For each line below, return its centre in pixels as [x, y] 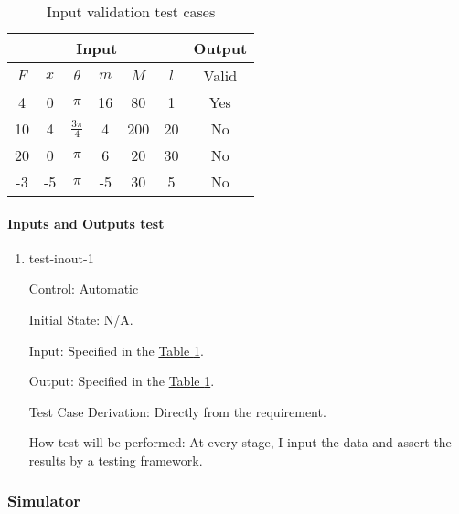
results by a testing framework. [116, 460]
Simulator [44, 501]
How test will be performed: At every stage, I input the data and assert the [240, 442]
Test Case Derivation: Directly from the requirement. [177, 411]
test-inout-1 [61, 257]
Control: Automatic [84, 289]
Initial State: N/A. [81, 319]
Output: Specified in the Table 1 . [122, 381]
